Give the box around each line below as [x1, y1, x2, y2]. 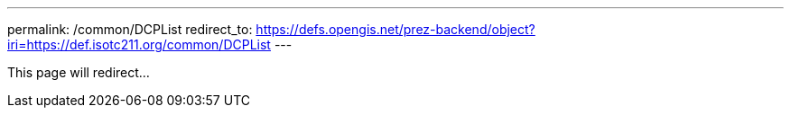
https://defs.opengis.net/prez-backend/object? [256, 22, 535, 37]
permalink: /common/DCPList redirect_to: [7, 22, 253, 37]
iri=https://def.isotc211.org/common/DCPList [7, 37, 271, 52]
